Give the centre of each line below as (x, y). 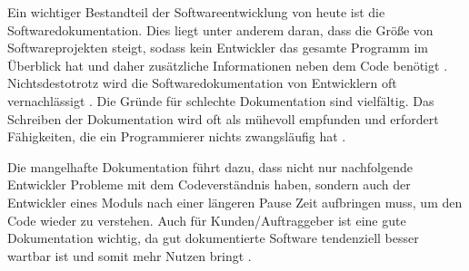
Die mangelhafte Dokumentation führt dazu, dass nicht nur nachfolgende (210, 166)
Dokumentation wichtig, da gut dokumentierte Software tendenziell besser (213, 238)
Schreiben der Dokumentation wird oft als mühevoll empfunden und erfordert (223, 118)
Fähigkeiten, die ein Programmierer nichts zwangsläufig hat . (177, 136)
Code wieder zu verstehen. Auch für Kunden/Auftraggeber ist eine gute (207, 220)
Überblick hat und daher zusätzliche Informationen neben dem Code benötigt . (228, 65)
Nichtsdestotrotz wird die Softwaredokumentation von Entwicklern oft (202, 83)
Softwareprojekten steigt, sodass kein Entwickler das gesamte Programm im (218, 48)
